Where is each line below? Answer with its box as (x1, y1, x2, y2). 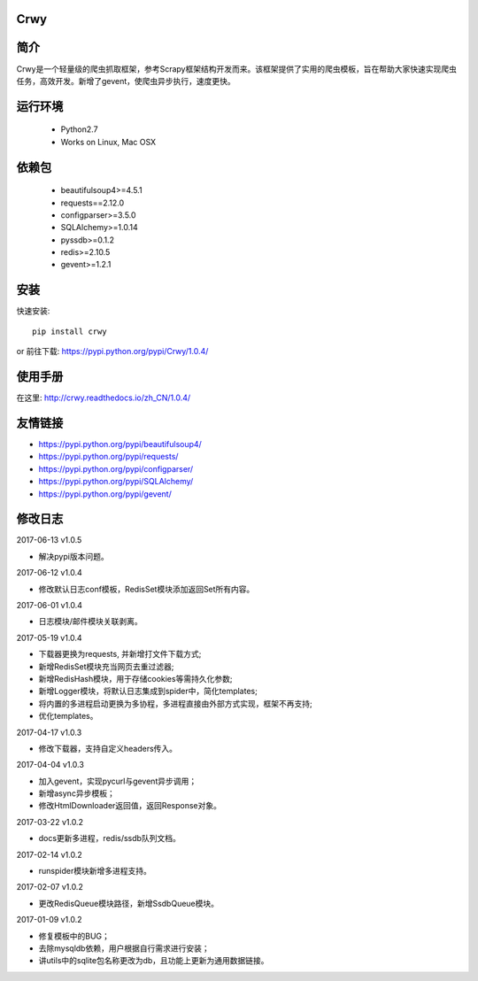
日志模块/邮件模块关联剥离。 (38, 616, 143, 627)
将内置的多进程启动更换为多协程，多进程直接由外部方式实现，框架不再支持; (38, 698, 313, 708)
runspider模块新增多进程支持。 (38, 866, 152, 877)
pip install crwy (32, 326, 107, 336)
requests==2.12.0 (60, 197, 125, 208)
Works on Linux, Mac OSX (60, 136, 157, 147)
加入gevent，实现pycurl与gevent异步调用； (38, 776, 197, 786)
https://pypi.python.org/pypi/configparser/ (38, 463, 194, 474)
